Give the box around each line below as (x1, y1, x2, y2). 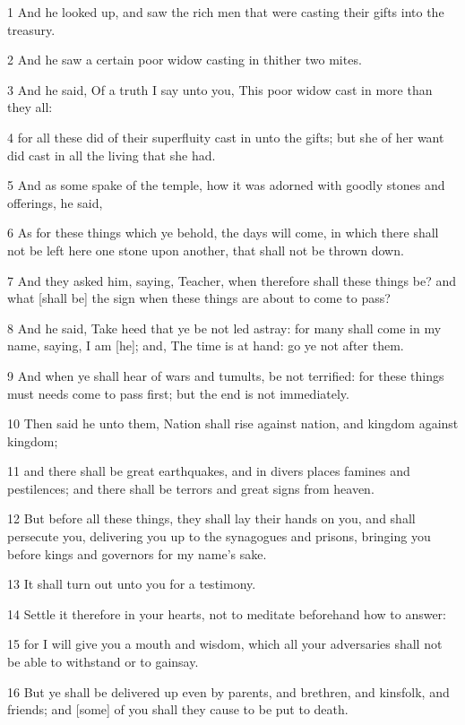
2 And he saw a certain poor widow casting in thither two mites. (7, 50, 362, 69)
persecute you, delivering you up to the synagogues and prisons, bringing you (7, 527, 431, 546)
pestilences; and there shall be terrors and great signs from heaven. (7, 479, 375, 497)
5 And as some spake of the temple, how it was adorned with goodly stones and (7, 176, 445, 194)
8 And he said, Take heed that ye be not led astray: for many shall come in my (7, 318, 442, 337)
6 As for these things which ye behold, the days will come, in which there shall (7, 223, 439, 242)
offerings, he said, (7, 193, 103, 211)
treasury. (7, 20, 56, 39)
